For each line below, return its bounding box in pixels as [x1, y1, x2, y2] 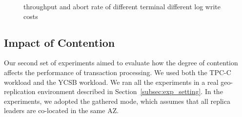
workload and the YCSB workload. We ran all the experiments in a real [4, 77, 219, 87]
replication [4, 86, 36, 97]
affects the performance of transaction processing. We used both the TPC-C [4, 67, 231, 77]
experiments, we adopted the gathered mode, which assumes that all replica [4, 96, 230, 106]
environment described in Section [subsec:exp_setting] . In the [38, 86, 223, 97]
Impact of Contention [4, 35, 115, 50]
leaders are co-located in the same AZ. [4, 105, 119, 116]
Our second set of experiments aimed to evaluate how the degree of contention [4, 58, 238, 68]
